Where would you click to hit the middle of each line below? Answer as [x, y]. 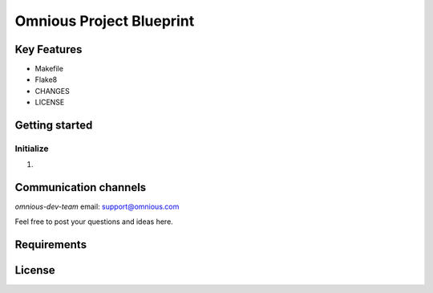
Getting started [54, 126]
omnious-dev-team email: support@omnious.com [97, 207]
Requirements [51, 244]
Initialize [32, 149]
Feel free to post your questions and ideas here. [94, 222]
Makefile [49, 69]
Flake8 [46, 79]
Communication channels [81, 187]
